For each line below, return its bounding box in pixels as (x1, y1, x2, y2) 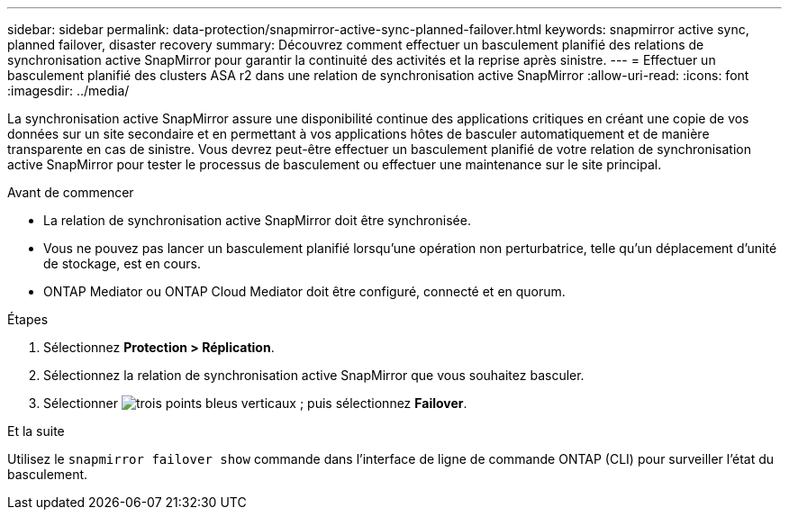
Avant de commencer (7, 185, 134, 200)
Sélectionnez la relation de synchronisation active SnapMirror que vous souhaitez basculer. (43, 367, 585, 383)
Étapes (7, 312, 49, 327)
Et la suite (7, 423, 65, 439)
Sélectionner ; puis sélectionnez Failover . (43, 395, 467, 411)
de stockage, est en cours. (43, 256, 201, 271)
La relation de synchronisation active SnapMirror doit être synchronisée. (43, 213, 471, 228)
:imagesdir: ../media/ (7, 83, 130, 98)
